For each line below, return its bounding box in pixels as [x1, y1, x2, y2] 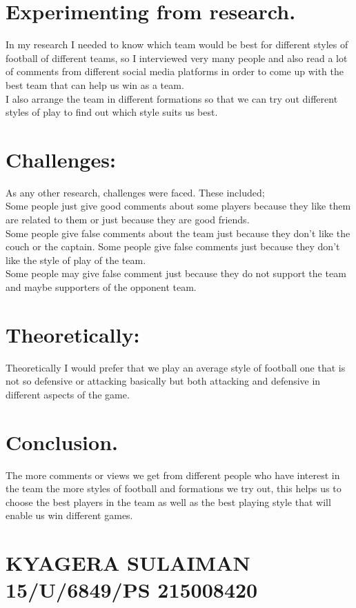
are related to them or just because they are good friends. [6, 212, 250, 226]
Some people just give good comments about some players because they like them [6, 199, 351, 213]
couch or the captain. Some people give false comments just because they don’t [6, 239, 340, 254]
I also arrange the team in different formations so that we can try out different [6, 91, 338, 105]
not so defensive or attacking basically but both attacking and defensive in [6, 374, 321, 388]
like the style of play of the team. [6, 252, 146, 267]
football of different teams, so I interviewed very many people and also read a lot [6, 50, 348, 65]
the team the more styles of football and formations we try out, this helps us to [6, 481, 342, 496]
